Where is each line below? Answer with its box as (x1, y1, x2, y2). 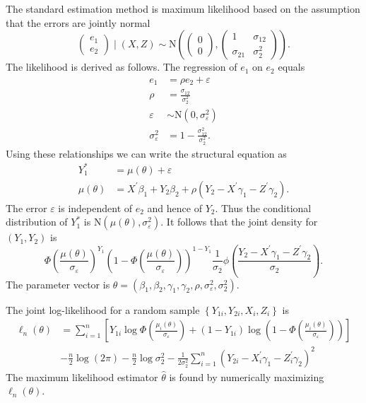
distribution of (6, 214, 68, 229)
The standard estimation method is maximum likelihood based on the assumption (6, 1, 360, 16)
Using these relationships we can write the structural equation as (6, 146, 287, 160)
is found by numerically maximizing (169, 369, 324, 384)
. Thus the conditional (215, 200, 312, 215)
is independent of (58, 200, 133, 215)
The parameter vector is (6, 276, 110, 291)
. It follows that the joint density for (160, 214, 318, 229)
